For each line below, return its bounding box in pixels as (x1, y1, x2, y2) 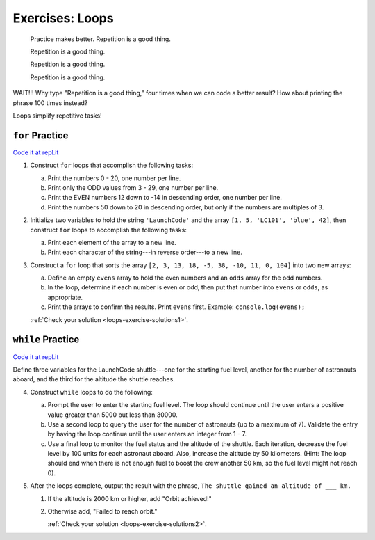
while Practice (12, 334, 80, 346)
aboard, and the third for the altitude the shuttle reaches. (12, 375, 175, 383)
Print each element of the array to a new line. (47, 238, 176, 246)
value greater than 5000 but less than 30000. (47, 411, 178, 419)
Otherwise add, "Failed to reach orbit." (47, 507, 158, 516)
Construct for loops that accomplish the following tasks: (30, 161, 194, 170)
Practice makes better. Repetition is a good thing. (30, 35, 172, 43)
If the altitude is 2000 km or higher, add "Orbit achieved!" (47, 494, 212, 502)
